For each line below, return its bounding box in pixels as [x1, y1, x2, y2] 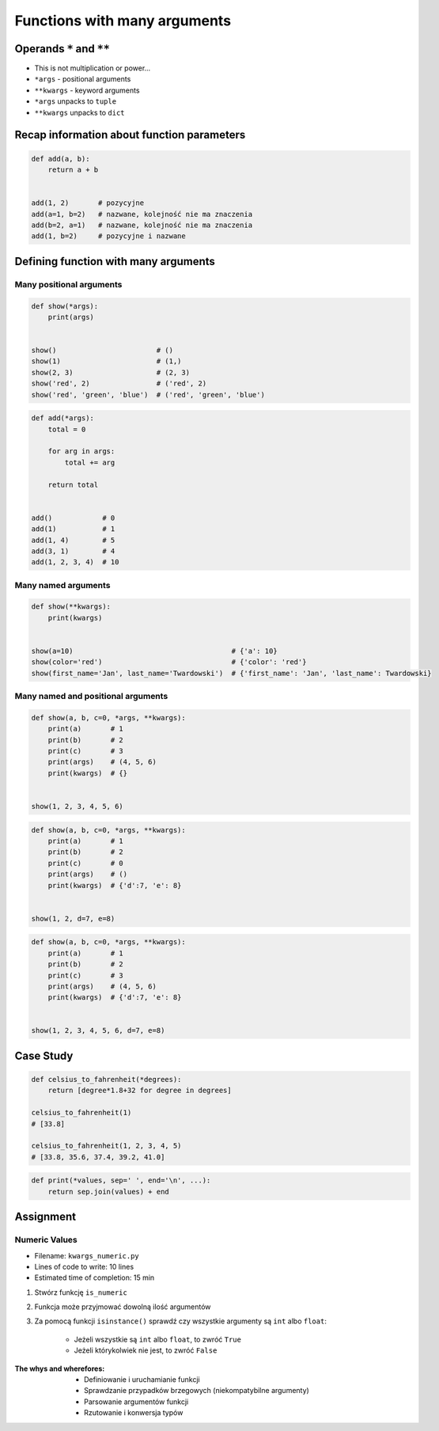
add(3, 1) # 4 [31, 546, 115, 556]
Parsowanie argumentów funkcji [84, 1397, 189, 1406]
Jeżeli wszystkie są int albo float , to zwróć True [74, 1334, 241, 1344]
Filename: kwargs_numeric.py [34, 1251, 140, 1260]
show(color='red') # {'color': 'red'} [31, 658, 307, 666]
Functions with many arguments [14, 12, 232, 29]
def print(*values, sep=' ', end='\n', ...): [31, 1176, 211, 1185]
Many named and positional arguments [14, 691, 168, 702]
